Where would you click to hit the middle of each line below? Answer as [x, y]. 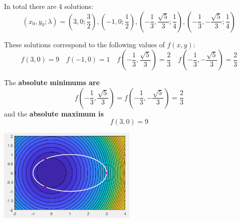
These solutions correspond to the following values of [84, 44]
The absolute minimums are [52, 82]
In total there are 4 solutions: [49, 6]
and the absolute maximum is [54, 113]
